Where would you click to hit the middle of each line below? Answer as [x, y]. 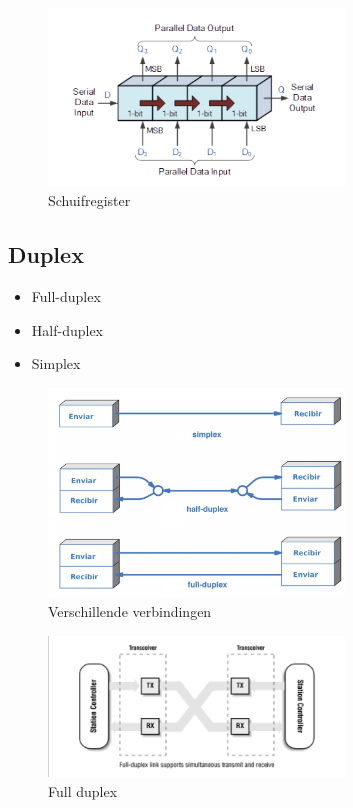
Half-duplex [67, 329]
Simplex [56, 363]
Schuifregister [89, 200]
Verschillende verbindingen [130, 611]
